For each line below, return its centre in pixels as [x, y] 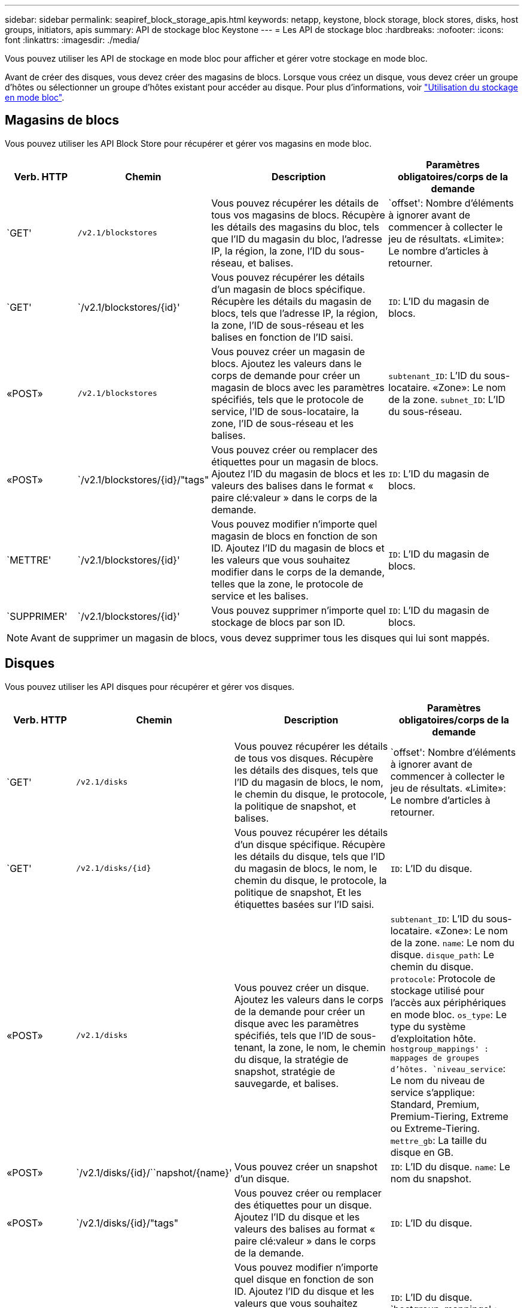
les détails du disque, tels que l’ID [310, 856]
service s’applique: [432, 1092]
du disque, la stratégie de [291, 1059]
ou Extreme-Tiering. [435, 1128]
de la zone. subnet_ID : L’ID [447, 399]
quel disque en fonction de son [304, 1279]
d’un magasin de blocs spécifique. [288, 289]
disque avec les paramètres [296, 1023]
